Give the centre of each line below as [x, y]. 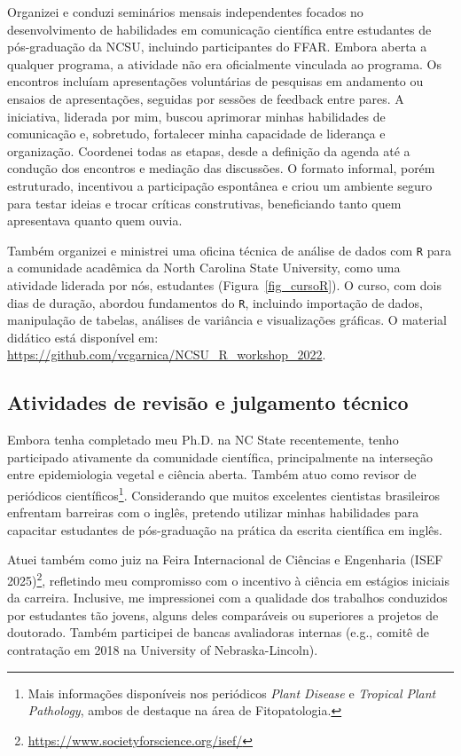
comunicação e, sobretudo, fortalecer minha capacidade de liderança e [196, 134]
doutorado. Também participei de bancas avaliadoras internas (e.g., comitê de [218, 632]
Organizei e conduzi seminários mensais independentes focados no [185, 12]
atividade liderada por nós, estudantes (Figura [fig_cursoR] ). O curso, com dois [224, 284]
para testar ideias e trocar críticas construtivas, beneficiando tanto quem [204, 203]
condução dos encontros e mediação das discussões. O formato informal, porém [221, 168]
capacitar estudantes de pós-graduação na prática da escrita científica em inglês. [225, 529]
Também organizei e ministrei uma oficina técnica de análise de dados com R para [229, 250]
